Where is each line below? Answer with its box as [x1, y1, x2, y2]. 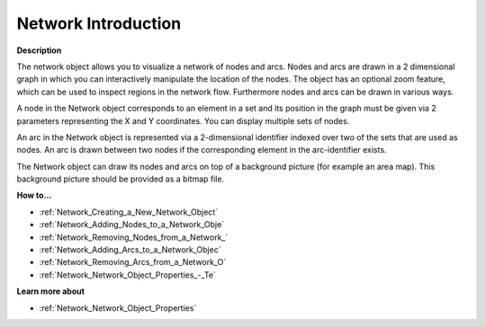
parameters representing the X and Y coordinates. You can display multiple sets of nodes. [16, 115, 350, 126]
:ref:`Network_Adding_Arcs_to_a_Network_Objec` [39, 244, 221, 255]
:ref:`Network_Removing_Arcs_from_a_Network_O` [39, 257, 227, 268]
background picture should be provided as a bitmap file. [16, 173, 225, 184]
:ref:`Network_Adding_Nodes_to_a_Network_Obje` [39, 219, 225, 230]
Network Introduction [16, 13, 182, 33]
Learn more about [16, 286, 85, 296]
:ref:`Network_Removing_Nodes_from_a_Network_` [39, 232, 229, 243]
